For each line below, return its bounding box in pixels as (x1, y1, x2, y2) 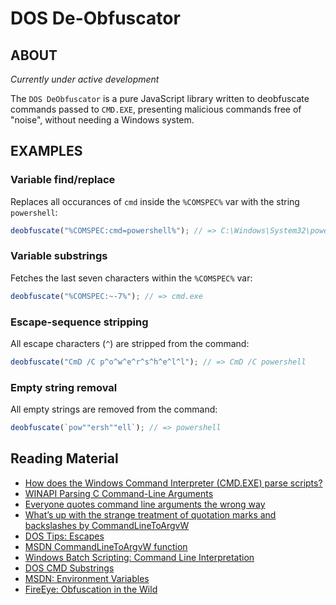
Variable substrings (10, 249, 108, 263)
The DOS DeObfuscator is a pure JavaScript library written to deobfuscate (10, 93, 310, 104)
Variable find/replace (10, 173, 116, 187)
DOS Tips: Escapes (24, 530, 105, 542)
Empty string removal (10, 380, 118, 394)
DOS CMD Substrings (24, 562, 115, 574)
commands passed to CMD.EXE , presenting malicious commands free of (10, 103, 302, 115)
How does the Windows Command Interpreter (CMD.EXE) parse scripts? (24, 477, 323, 489)
